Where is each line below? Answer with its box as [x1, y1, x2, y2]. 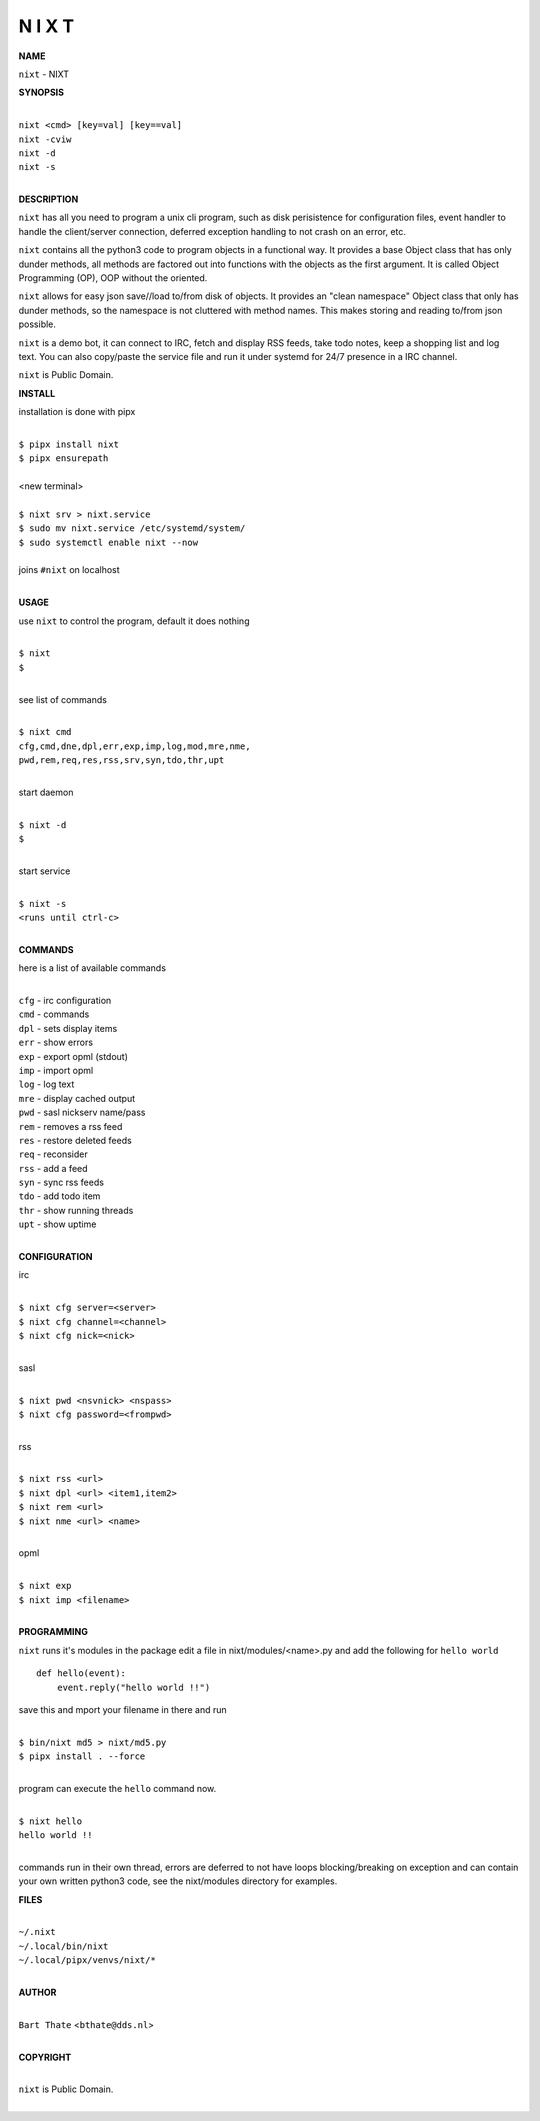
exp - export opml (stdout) [18, 1050, 129, 1062]
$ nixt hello [18, 1815, 83, 1827]
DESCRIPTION [18, 193, 79, 205]
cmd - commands [18, 1008, 90, 1020]
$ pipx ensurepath [18, 453, 109, 464]
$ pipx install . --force [18, 1751, 146, 1762]
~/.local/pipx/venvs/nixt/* [18, 1955, 157, 1966]
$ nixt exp [18, 1580, 72, 1592]
